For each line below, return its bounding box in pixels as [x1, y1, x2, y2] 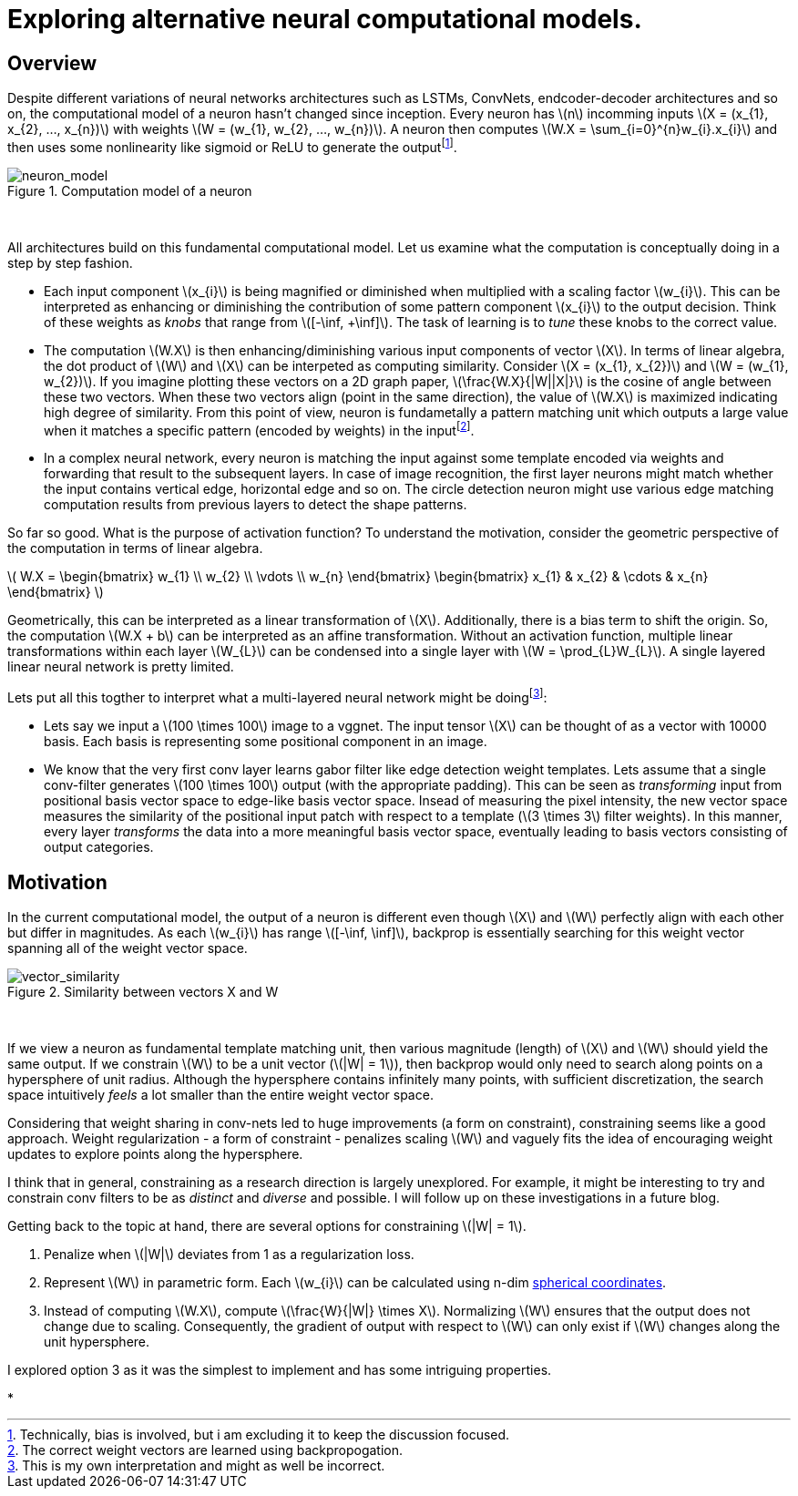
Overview [7, 51, 97, 75]
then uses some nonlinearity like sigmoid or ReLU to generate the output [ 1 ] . [7, 137, 457, 155]
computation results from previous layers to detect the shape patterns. [44, 497, 467, 513]
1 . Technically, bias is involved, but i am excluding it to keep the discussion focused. [7, 1426, 510, 1442]
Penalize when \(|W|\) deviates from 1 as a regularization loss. [44, 1245, 414, 1262]
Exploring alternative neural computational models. [7, 4, 642, 35]
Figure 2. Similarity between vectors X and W [7, 983, 279, 999]
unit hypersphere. [44, 1333, 150, 1349]
